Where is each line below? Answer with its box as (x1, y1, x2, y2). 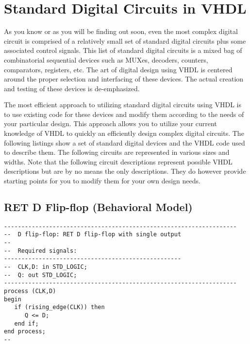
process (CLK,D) (4, 288, 56, 295)
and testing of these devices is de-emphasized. (4, 83, 140, 93)
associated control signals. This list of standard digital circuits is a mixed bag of (4, 45, 242, 55)
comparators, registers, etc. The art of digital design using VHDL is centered (4, 64, 233, 74)
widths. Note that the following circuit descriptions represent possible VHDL (4, 156, 233, 166)
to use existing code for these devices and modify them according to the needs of (4, 109, 244, 119)
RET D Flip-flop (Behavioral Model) (4, 199, 193, 214)
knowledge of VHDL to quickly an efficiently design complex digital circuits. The (4, 128, 244, 138)
